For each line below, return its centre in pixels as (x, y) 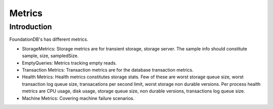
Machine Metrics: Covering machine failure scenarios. (78, 98)
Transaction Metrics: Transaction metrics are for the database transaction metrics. (108, 70)
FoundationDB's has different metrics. (49, 39)
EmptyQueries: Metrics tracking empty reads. (70, 63)
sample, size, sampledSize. (50, 56)
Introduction (31, 27)
